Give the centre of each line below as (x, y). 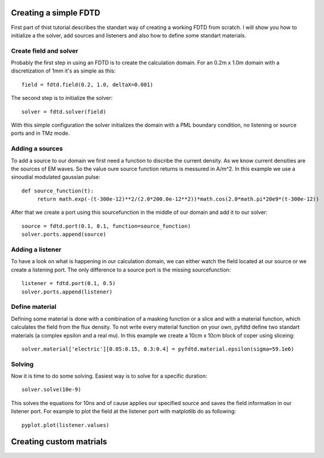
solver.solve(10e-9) (51, 390)
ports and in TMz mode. (40, 133)
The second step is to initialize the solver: (62, 98)
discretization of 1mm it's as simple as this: (63, 71)
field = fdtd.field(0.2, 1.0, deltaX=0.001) (88, 84)
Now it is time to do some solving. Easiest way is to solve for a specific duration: (109, 376)
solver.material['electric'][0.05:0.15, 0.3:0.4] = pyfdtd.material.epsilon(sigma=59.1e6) (158, 349)
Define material (34, 307)
